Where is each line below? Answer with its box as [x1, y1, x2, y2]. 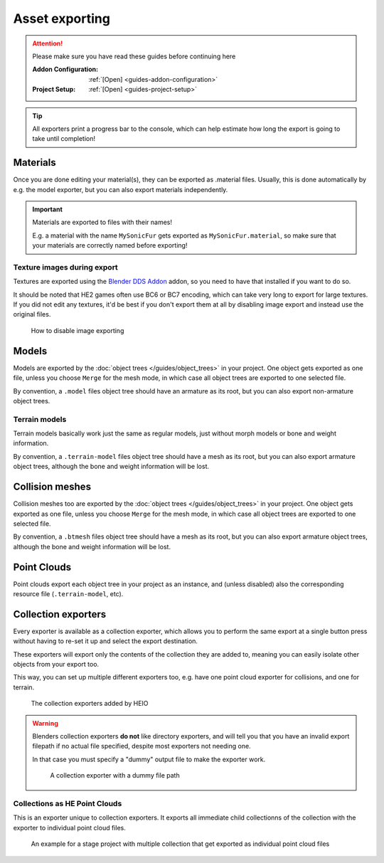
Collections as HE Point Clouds [13, 798, 122, 808]
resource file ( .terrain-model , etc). [13, 590, 124, 598]
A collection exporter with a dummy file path [50, 771, 181, 780]
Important [32, 205, 63, 213]
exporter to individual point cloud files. [13, 823, 126, 832]
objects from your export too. [13, 660, 100, 669]
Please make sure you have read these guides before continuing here [32, 52, 236, 60]
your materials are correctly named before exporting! [32, 241, 188, 250]
